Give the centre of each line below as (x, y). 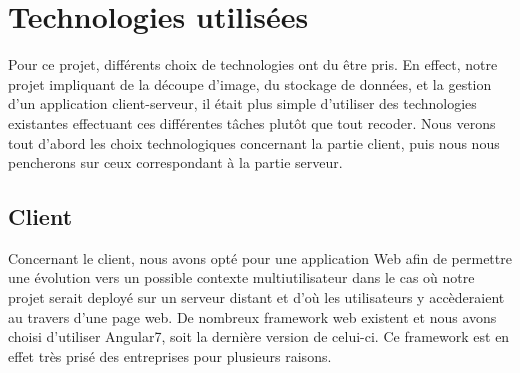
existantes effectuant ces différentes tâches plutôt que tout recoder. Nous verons (252, 122)
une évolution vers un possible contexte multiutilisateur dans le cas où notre (241, 277)
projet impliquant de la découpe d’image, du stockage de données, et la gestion (250, 83)
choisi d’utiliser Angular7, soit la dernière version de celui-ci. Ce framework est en (259, 336)
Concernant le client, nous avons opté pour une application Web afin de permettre (260, 257)
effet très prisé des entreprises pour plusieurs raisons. (170, 355)
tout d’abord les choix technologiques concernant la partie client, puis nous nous (254, 142)
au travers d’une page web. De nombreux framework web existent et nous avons (252, 316)
